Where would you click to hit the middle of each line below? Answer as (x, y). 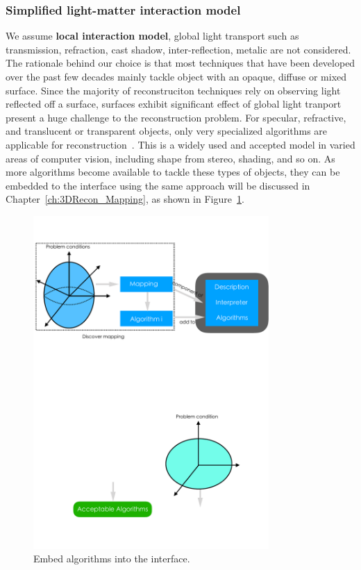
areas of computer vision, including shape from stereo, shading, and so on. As (170, 158)
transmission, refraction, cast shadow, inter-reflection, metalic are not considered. (178, 49)
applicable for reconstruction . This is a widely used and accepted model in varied (180, 144)
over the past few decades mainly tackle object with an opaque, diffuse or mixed (176, 76)
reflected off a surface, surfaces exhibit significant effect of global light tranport (174, 104)
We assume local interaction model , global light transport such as (152, 36)
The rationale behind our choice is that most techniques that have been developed (180, 63)
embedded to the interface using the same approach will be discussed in (158, 185)
